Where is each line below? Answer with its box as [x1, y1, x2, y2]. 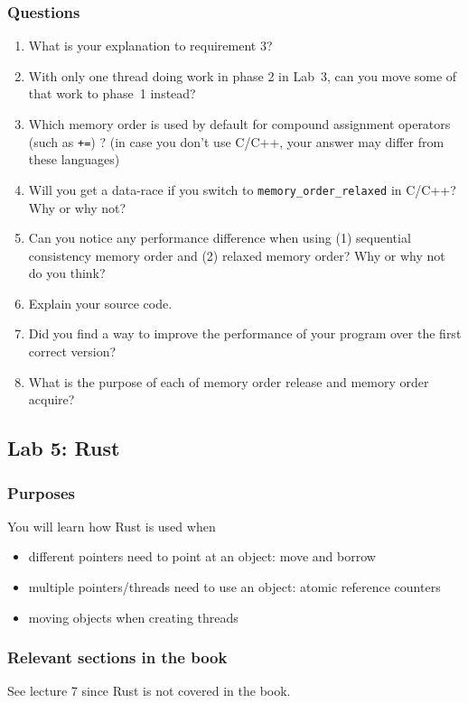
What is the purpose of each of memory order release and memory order [28, 372, 429, 391]
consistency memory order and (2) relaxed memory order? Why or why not [28, 245, 445, 264]
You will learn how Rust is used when [7, 516, 216, 535]
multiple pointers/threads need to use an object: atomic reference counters [28, 578, 441, 597]
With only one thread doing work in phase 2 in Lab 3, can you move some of [28, 66, 457, 85]
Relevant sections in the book [7, 646, 228, 669]
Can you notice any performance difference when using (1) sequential [28, 228, 411, 247]
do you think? [28, 264, 106, 282]
